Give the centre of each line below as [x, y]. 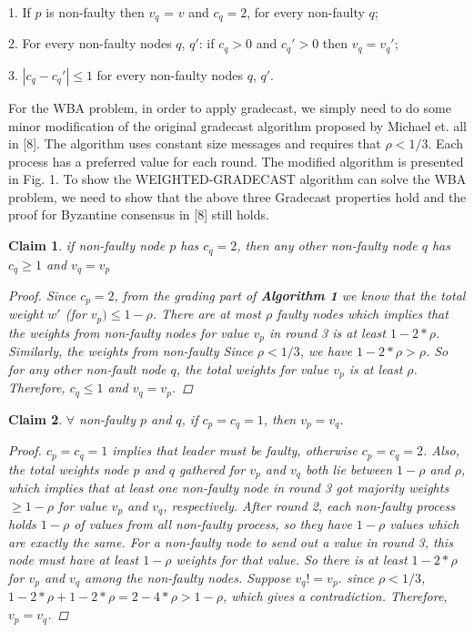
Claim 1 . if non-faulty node [87, 245]
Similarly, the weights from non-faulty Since [131, 351]
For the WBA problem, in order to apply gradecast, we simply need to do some [230, 107]
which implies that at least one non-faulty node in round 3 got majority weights [229, 488]
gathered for [212, 469]
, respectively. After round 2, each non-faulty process [309, 505]
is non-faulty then [95, 12]
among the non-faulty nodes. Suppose [188, 578]
